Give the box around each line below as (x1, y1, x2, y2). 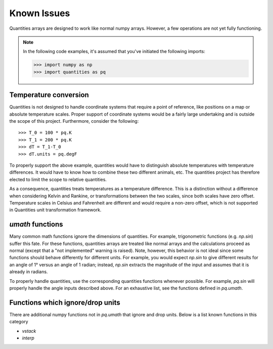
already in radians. (9, 269, 48, 275)
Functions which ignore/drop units (9, 298, 121, 307)
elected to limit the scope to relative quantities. (9, 176, 107, 182)
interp (22, 335, 35, 341)
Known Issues (9, 8, 70, 19)
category (9, 319, 28, 325)
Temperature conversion (9, 91, 89, 99)
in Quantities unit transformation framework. (9, 207, 102, 213)
